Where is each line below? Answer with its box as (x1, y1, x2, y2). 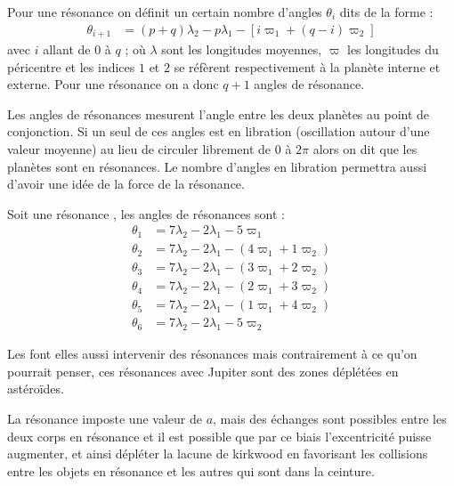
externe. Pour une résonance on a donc (7, 75, 219, 93)
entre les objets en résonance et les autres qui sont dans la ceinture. (7, 461, 375, 480)
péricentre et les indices (7, 57, 135, 76)
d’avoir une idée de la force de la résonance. (7, 174, 245, 193)
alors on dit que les (312, 140, 418, 158)
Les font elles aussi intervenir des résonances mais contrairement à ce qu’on (7, 344, 418, 363)
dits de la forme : (339, 3, 434, 20)
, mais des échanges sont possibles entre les (213, 409, 447, 427)
